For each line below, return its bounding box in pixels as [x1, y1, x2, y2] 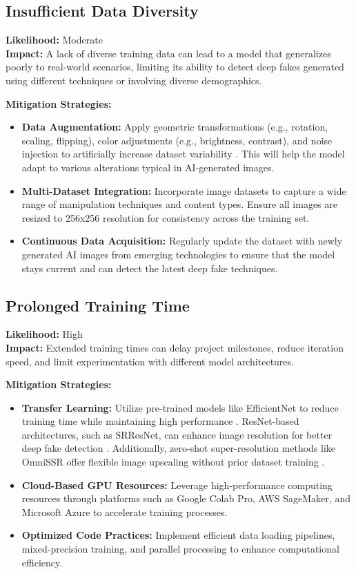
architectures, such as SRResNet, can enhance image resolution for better [21, 427, 333, 441]
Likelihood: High [6, 327, 83, 341]
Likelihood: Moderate [6, 32, 103, 47]
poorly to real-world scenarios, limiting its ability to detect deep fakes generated [6, 59, 344, 74]
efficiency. [21, 555, 63, 569]
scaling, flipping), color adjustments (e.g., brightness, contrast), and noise [21, 133, 333, 147]
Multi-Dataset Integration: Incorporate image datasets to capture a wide [21, 183, 346, 198]
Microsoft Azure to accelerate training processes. [21, 504, 228, 519]
